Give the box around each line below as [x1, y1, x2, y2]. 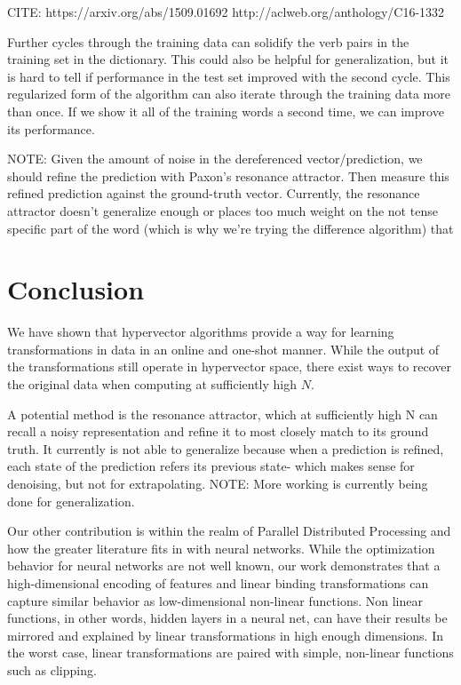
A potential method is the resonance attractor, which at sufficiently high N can [7, 404, 438, 423]
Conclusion [7, 271, 145, 307]
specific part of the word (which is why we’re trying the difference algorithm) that [7, 219, 454, 237]
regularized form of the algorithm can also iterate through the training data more [7, 84, 450, 103]
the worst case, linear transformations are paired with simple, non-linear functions [7, 643, 454, 662]
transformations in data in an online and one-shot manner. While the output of [7, 339, 440, 358]
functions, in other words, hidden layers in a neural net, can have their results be [7, 609, 448, 627]
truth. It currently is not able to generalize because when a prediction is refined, [7, 439, 444, 458]
